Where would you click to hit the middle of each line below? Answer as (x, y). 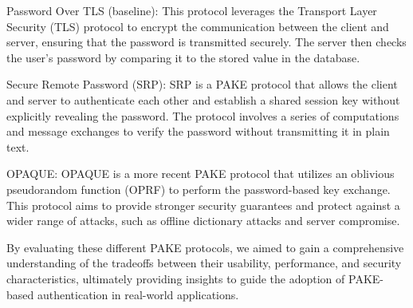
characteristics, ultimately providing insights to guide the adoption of (176, 278)
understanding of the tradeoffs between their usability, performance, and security (204, 263)
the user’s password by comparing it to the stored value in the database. (183, 57)
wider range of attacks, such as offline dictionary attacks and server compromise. (203, 221)
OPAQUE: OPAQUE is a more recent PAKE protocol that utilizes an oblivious (201, 174)
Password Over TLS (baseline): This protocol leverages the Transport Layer (192, 10)
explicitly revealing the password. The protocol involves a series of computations (203, 115)
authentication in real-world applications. (138, 294)
